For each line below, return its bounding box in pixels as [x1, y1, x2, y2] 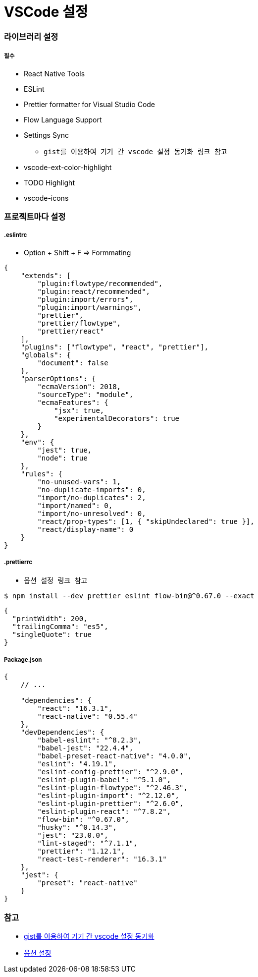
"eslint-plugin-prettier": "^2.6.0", [37, 800, 184, 808]
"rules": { [20, 469, 63, 478]
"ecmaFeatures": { [37, 398, 108, 406]
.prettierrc [4, 559, 33, 566]
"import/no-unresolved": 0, [37, 509, 146, 517]
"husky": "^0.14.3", [37, 823, 117, 832]
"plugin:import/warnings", [37, 303, 142, 311]
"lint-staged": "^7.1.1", [37, 839, 138, 848]
